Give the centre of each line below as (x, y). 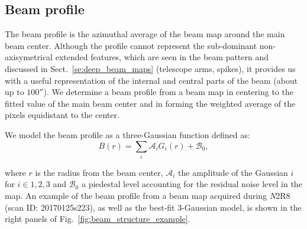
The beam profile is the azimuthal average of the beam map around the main (145, 34)
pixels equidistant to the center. (62, 115)
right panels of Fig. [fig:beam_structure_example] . (98, 219)
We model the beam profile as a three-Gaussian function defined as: (127, 134)
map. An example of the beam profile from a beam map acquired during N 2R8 (148, 196)
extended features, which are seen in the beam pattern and (162, 57)
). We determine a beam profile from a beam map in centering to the (168, 92)
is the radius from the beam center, (99, 172)
